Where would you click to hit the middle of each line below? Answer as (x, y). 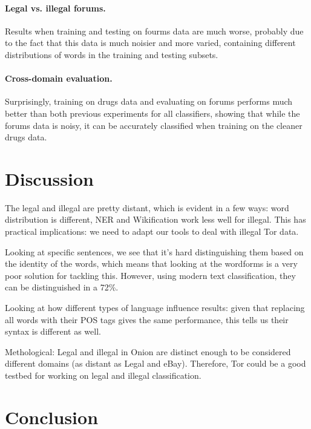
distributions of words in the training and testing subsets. (112, 54)
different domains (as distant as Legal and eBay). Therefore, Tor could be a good (155, 363)
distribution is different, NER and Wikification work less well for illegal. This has (155, 219)
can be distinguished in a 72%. (62, 287)
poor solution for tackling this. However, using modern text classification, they (150, 275)
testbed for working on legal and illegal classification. (103, 375)
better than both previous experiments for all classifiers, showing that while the (152, 113)
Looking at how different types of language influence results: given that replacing (155, 308)
